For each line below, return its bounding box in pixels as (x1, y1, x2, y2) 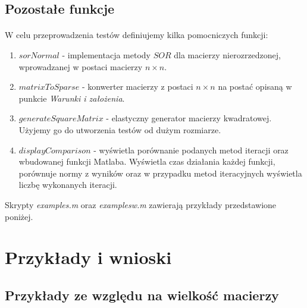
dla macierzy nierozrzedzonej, (174, 48, 281, 61)
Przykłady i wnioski (5, 245, 172, 269)
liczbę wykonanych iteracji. (18, 178, 117, 191)
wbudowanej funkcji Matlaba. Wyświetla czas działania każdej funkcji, (18, 155, 275, 168)
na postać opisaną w (218, 80, 292, 93)
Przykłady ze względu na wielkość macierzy (5, 285, 279, 304)
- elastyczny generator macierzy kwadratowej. (106, 112, 272, 124)
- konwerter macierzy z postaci (82, 80, 193, 93)
